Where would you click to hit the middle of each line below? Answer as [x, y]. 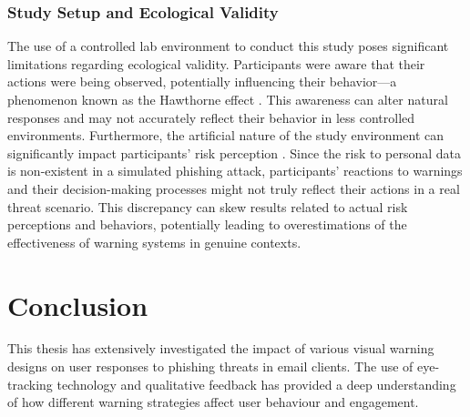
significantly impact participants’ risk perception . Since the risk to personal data [235, 153]
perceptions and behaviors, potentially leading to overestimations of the [207, 224]
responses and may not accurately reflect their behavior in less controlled [211, 117]
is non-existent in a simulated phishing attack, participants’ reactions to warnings [235, 171]
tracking [30, 384]
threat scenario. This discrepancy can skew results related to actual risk [208, 206]
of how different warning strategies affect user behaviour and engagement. [213, 402]
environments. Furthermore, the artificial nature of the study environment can [225, 135]
